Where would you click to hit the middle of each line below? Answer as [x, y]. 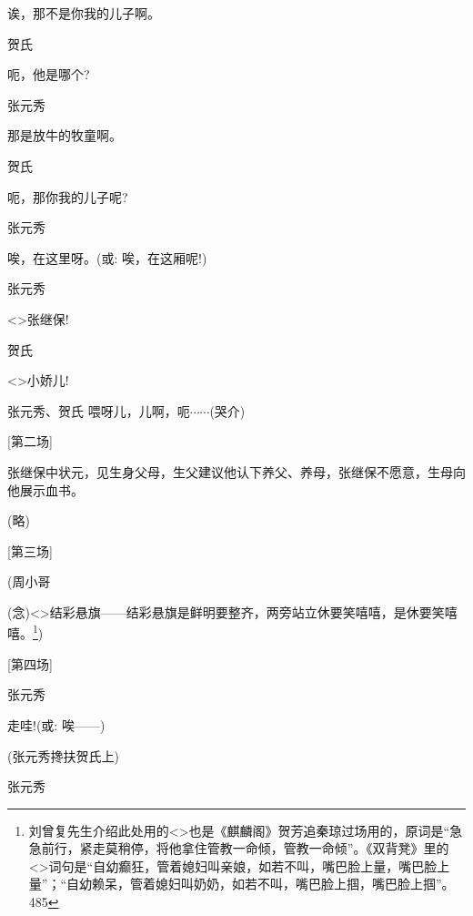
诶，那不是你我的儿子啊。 [84, 13]
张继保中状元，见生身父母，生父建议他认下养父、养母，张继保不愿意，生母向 [236, 471]
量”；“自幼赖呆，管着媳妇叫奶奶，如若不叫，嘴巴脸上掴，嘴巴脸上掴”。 [242, 884]
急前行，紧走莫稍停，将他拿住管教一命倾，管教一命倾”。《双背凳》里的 [239, 848]
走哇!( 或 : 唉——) [56, 724]
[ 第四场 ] [30, 663]
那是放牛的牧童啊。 [65, 135]
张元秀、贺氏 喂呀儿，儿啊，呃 [99, 410]
